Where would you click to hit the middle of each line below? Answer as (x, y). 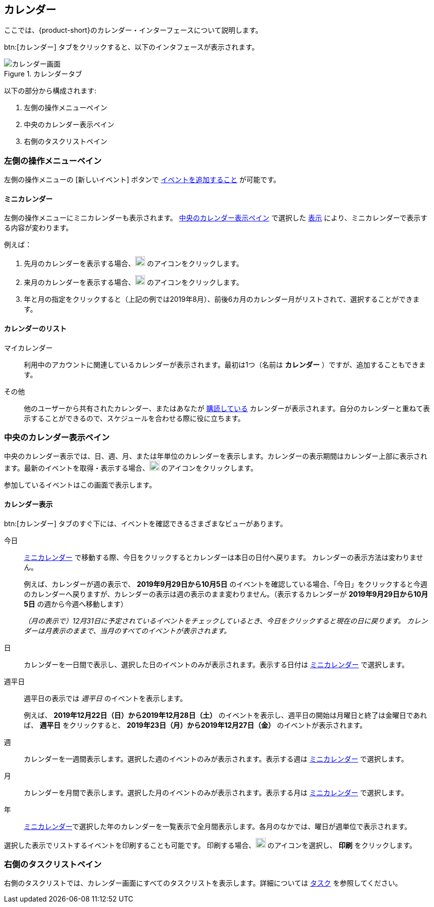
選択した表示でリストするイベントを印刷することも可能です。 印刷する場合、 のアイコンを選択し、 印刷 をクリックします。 (210, 845)
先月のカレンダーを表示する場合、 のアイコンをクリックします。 (134, 264)
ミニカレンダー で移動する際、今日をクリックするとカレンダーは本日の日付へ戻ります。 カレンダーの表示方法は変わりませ (224, 557)
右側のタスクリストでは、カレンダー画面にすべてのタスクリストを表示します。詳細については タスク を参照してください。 (203, 883)
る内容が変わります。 (38, 228)
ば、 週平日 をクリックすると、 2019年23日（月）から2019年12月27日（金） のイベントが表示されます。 (195, 725)
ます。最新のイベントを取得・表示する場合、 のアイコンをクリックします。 (131, 468)
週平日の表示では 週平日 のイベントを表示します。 (106, 698)
